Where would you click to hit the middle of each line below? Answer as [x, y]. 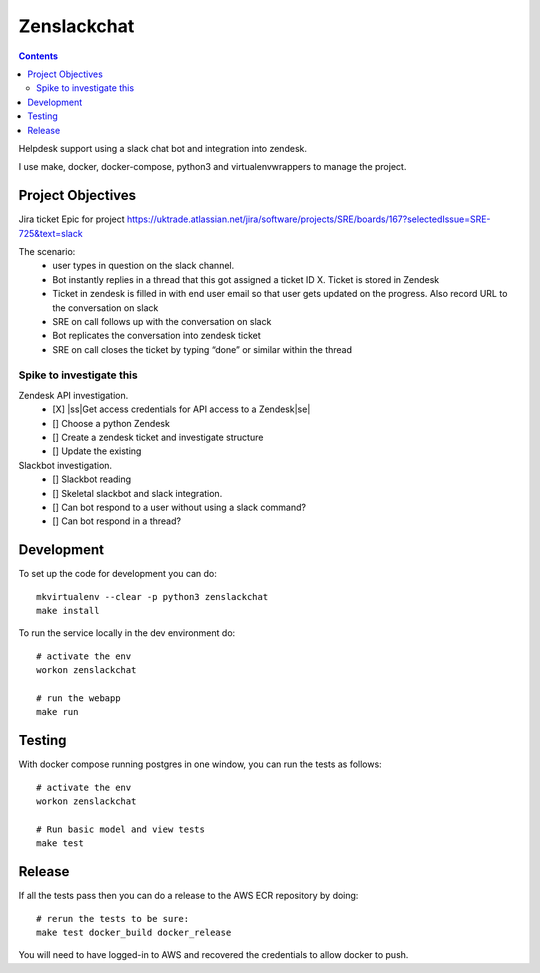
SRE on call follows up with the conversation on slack [162, 321]
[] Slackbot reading [92, 479]
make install [68, 611]
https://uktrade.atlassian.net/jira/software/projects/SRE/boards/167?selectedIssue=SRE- [308, 219]
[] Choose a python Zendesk [111, 423]
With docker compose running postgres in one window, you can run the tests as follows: [200, 764]
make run [57, 712]
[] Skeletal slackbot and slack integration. [137, 493]
